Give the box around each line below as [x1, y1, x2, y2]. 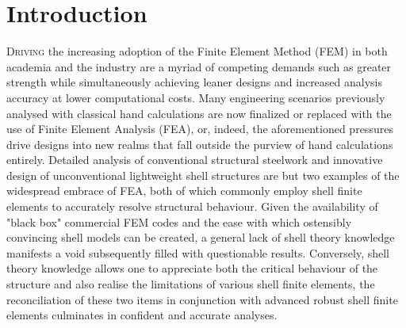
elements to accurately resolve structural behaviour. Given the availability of [6, 198, 378, 215]
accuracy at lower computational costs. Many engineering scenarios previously [6, 89, 385, 105]
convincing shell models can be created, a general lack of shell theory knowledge [6, 229, 395, 246]
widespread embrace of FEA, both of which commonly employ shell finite [6, 182, 362, 199]
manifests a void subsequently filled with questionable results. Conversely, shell [6, 244, 389, 261]
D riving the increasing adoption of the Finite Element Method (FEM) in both [6, 43, 388, 59]
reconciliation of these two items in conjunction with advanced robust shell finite [6, 291, 398, 307]
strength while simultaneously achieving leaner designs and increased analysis [6, 74, 383, 90]
